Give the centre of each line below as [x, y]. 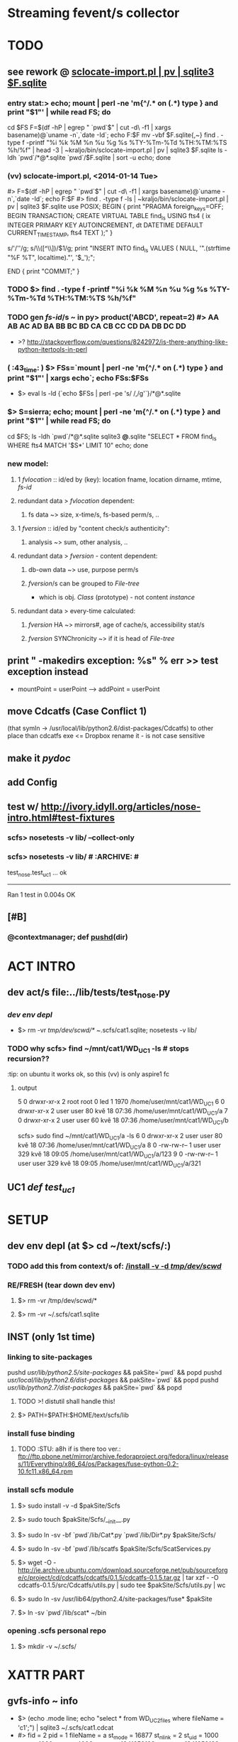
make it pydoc [39, 758]
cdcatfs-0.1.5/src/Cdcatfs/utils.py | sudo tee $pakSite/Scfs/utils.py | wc [121, 1585]
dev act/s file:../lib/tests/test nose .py [89, 993]
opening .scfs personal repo [57, 1630]
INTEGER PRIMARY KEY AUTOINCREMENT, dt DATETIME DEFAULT [105, 224]
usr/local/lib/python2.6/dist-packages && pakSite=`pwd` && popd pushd [113, 1380]
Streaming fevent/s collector [93, 13]
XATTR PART [46, 1675]
